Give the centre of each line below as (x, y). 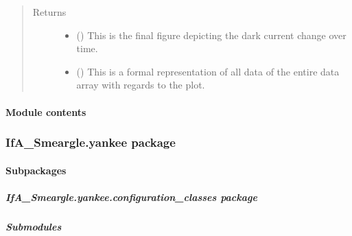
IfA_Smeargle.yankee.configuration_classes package (131, 197)
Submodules (34, 226)
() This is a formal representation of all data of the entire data (208, 71)
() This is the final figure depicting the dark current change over (211, 35)
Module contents (46, 111)
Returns (49, 12)
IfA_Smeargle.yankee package (91, 142)
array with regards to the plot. (141, 85)
